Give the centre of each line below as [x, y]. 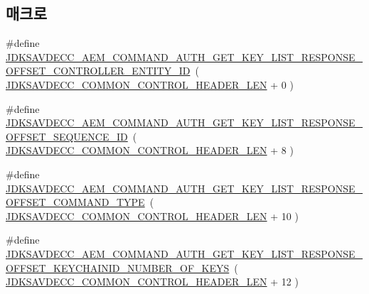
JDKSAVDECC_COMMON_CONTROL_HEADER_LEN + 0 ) [150, 84]
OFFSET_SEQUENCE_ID [67, 136]
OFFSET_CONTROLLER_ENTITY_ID [98, 71]
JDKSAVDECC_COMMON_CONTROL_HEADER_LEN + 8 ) [150, 150]
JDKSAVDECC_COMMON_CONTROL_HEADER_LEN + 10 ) [152, 216]
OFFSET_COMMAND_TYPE [75, 202]
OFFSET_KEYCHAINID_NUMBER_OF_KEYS [118, 267]
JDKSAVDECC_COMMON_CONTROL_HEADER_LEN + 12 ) [152, 282]
